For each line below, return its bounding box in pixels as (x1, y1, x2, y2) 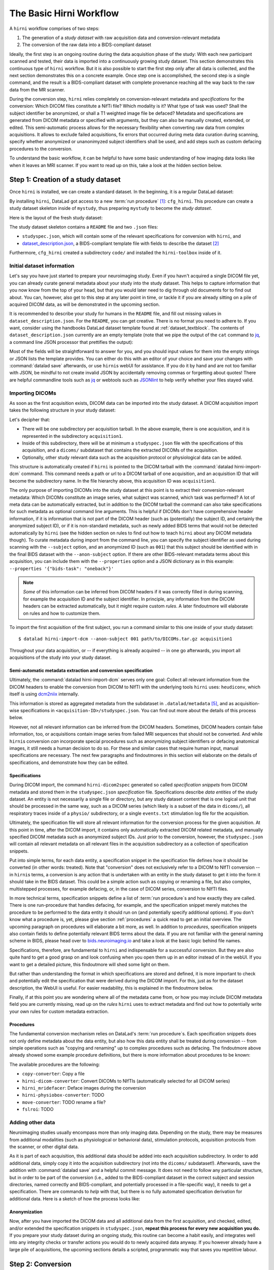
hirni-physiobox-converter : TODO (22, 1092, 105, 1098)
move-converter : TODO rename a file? (22, 1099, 106, 1105)
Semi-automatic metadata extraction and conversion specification (9, 668, 153, 674)
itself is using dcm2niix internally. (9, 691, 79, 697)
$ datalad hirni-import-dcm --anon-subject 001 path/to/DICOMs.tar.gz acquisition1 (18, 636, 233, 642)
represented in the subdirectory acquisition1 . (22, 433, 123, 439)
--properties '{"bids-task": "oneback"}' (9, 565, 114, 571)
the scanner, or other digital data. (9, 1144, 79, 1150)
